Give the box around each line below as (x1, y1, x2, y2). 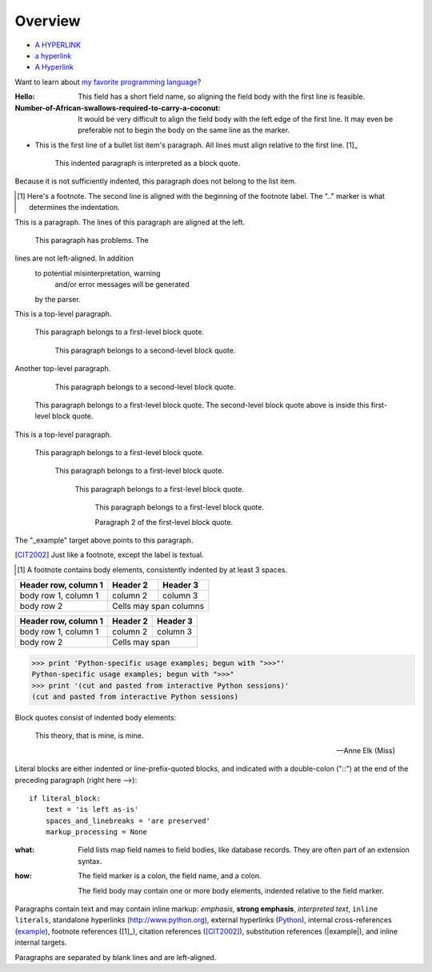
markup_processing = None (45, 828, 148, 837)
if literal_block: (29, 793, 102, 803)
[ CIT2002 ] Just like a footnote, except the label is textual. (14, 550, 204, 560)
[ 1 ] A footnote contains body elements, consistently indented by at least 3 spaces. (17, 565, 288, 575)
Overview (14, 12, 81, 30)
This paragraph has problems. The (34, 236, 149, 245)
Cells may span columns (112, 601, 204, 612)
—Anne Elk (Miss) (336, 745, 395, 755)
